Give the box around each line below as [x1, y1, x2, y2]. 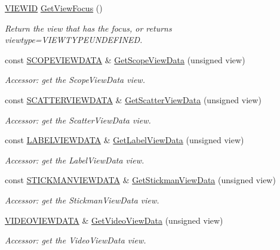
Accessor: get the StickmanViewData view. [5, 193, 159, 206]
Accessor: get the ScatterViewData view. [5, 113, 151, 126]
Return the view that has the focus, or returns [5, 21, 172, 34]
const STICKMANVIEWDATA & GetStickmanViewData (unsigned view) [5, 174, 276, 186]
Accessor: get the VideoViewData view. [5, 234, 146, 246]
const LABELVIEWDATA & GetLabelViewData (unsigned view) [5, 134, 244, 146]
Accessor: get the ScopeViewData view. [5, 73, 145, 86]
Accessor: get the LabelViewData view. [5, 153, 144, 166]
